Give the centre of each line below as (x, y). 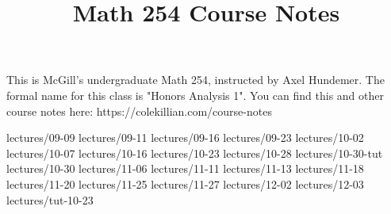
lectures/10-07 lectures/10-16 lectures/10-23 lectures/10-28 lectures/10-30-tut (195, 153)
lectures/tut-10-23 (50, 199)
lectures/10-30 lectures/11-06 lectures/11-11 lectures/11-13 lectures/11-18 (185, 168)
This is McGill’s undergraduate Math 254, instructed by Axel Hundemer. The (195, 80)
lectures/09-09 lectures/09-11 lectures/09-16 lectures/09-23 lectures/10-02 (185, 138)
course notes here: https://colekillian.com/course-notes (139, 111)
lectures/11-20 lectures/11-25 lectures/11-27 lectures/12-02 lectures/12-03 (185, 183)
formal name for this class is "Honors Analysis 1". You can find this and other (195, 95)
